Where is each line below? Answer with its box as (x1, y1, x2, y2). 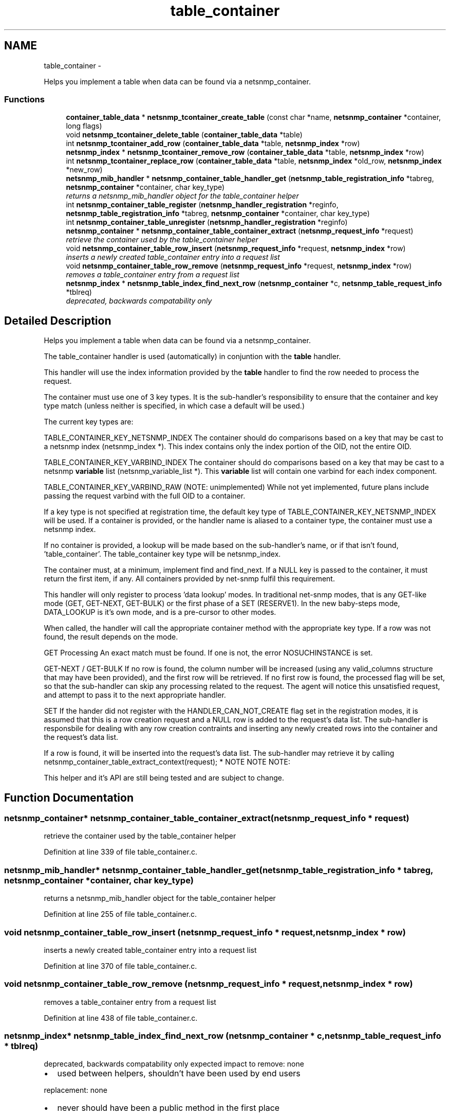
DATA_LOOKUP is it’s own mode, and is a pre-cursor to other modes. (44, 608, 276, 617)
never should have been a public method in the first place (57, 1103, 280, 1113)
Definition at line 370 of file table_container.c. (44, 961, 197, 970)
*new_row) (66, 165, 103, 174)
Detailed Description (4, 314, 111, 327)
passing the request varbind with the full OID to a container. (44, 491, 246, 501)
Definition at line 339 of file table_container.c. (44, 847, 197, 857)
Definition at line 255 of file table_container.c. (44, 910, 197, 919)
